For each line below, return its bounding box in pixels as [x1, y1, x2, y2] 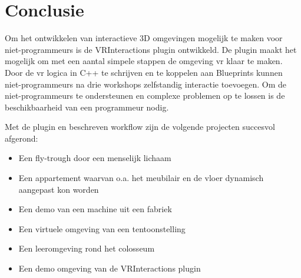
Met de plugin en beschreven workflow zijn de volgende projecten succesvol [5, 120, 275, 133]
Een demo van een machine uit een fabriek [18, 203, 172, 215]
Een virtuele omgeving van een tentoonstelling [18, 222, 186, 235]
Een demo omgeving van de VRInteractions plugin [18, 262, 201, 274]
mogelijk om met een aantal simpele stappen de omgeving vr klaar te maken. [5, 55, 283, 67]
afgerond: [5, 132, 38, 144]
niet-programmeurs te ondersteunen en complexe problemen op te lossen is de [5, 89, 285, 102]
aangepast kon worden [18, 183, 99, 195]
